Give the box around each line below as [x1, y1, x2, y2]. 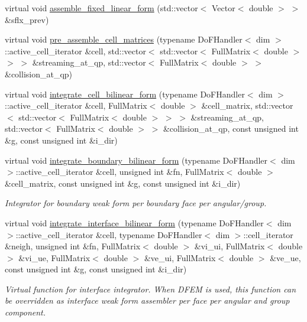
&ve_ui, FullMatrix [144, 251, 216, 264]
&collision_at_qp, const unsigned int [163, 122, 299, 135]
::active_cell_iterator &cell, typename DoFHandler [15, 228, 202, 240]
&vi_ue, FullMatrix [18, 251, 91, 264]
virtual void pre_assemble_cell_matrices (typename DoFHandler [5, 33, 243, 45]
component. [5, 306, 46, 318]
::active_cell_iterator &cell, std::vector [5, 44, 146, 57]
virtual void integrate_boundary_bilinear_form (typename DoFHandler [5, 154, 268, 166]
